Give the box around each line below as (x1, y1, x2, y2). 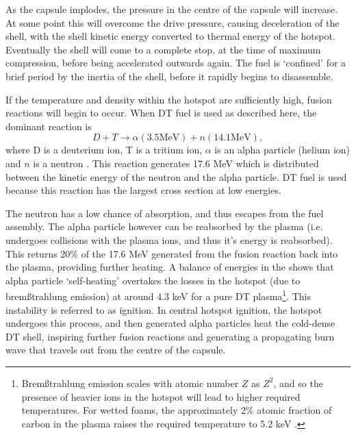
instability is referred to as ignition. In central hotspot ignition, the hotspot (5, 302, 322, 316)
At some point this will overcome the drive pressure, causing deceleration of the (5, 15, 340, 29)
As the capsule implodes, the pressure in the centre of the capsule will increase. (5, 2, 338, 16)
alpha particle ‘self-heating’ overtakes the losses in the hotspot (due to (5, 273, 301, 287)
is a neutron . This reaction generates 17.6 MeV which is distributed (33, 156, 319, 170)
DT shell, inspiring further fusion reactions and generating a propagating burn (5, 329, 335, 343)
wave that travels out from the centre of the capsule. (5, 343, 226, 357)
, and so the (273, 375, 323, 390)
